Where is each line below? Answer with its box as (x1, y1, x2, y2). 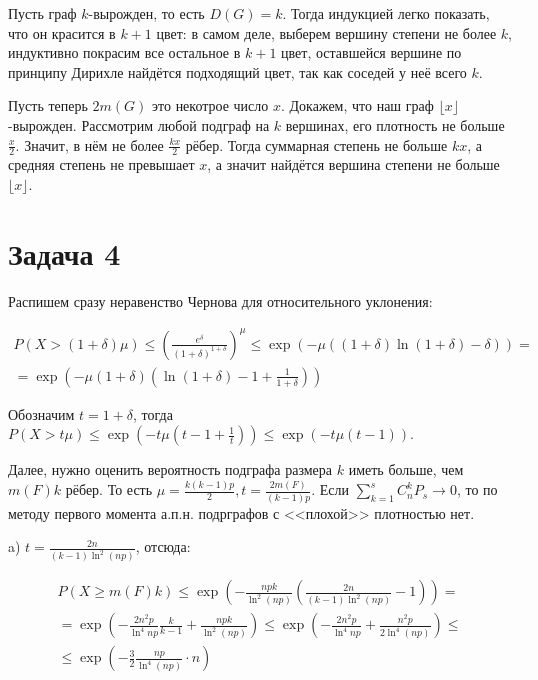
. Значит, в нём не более (15, 134, 164, 155)
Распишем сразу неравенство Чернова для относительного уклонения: (8, 290, 433, 311)
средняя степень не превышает (8, 154, 195, 175)
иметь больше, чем (348, 459, 464, 480)
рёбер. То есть (65, 479, 153, 500)
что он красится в (8, 22, 116, 43)
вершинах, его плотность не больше (285, 114, 505, 135)
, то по (456, 479, 498, 500)
